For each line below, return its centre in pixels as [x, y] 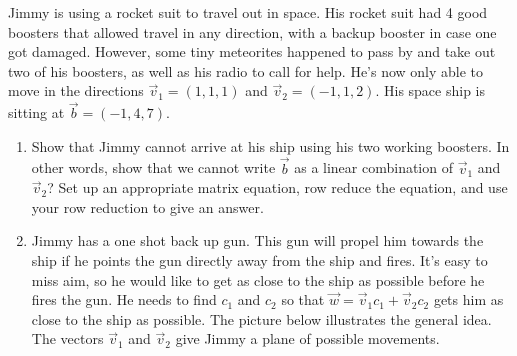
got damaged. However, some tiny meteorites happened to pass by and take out [252, 51]
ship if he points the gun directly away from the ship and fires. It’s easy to [259, 259]
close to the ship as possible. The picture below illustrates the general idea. [261, 318]
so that [303, 299]
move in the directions [76, 90]
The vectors [67, 338]
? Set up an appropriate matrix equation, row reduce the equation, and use [277, 187]
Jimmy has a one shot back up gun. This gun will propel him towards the [257, 240]
